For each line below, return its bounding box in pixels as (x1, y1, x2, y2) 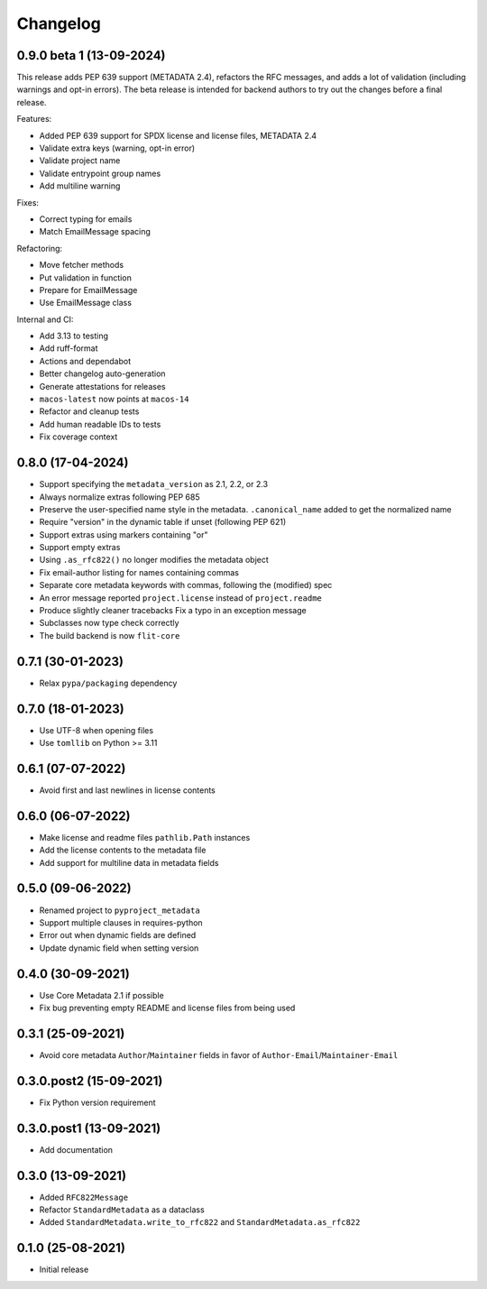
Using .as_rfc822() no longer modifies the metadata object (39, 555, 270, 566)
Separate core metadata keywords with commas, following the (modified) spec (39, 580, 333, 591)
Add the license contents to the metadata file (39, 844, 207, 856)
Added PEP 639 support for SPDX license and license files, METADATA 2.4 (39, 130, 317, 141)
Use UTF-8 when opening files (39, 724, 153, 735)
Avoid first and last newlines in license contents (39, 785, 216, 796)
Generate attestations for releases (39, 381, 166, 391)
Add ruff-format (39, 343, 98, 354)
